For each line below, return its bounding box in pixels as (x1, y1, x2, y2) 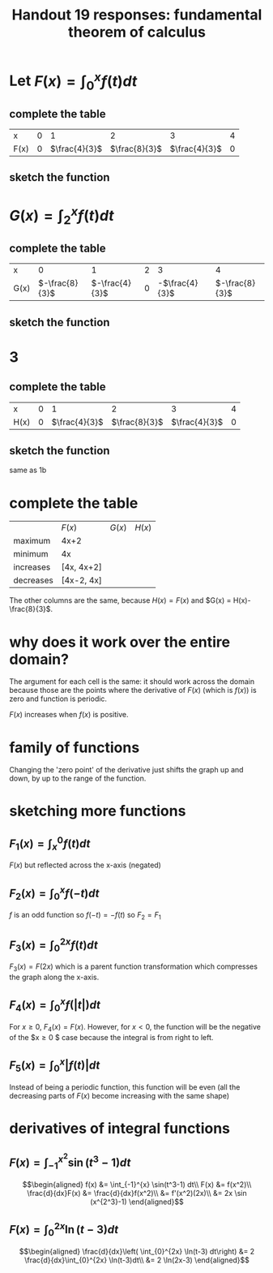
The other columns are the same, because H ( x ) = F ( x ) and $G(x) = (9, 596, 232, 605)
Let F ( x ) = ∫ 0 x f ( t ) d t (9, 69, 138, 93)
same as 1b (9, 465, 47, 475)
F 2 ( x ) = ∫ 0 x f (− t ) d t (9, 884, 100, 902)
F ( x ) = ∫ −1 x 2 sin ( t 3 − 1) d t (9, 1151, 131, 1172)
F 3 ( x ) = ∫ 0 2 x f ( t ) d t (9, 935, 98, 954)
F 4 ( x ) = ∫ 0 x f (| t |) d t (9, 996, 100, 1014)
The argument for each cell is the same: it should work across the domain (9, 677, 254, 686)
